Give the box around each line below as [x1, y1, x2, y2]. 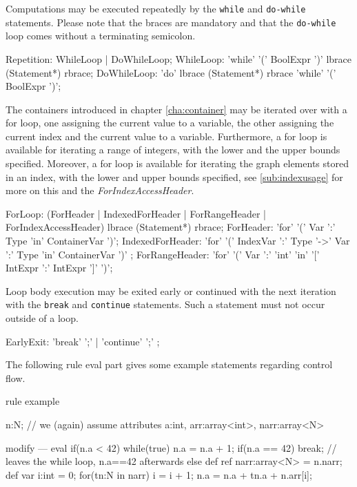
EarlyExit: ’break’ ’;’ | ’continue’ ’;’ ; [6, 334, 160, 348]
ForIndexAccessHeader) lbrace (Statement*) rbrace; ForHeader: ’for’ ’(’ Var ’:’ [6, 220, 336, 234]
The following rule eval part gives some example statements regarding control [6, 357, 333, 372]
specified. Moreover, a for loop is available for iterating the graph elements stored [6, 156, 349, 171]
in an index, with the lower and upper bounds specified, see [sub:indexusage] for [6, 169, 343, 184]
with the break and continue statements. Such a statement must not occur [6, 297, 325, 312]
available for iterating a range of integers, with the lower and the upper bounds [6, 142, 340, 157]
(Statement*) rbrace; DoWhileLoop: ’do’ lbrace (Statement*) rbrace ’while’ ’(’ [6, 65, 336, 79]
